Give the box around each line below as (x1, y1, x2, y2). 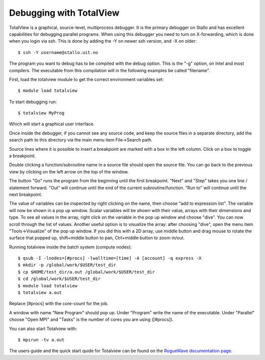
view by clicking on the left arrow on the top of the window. (9, 168, 129, 174)
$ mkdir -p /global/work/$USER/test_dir (18, 262, 116, 268)
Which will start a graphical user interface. (9, 121, 95, 127)
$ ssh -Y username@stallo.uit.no (18, 50, 98, 55)
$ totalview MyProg (18, 111, 65, 116)
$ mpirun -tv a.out (18, 337, 65, 342)
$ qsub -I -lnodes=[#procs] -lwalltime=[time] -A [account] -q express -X (18, 255, 202, 261)
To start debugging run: (9, 99, 57, 105)
